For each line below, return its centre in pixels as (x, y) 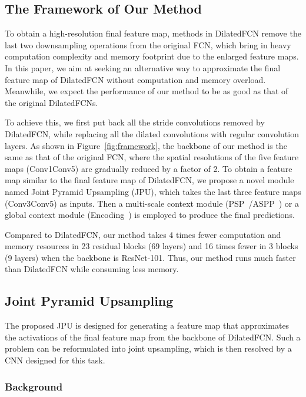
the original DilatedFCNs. (51, 102)
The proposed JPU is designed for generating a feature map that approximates (147, 325)
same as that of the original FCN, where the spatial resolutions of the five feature (152, 157)
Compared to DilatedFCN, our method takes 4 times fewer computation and (143, 234)
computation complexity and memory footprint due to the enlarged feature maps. (152, 56)
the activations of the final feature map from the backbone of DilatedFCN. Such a (153, 337)
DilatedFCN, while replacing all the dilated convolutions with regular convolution (152, 133)
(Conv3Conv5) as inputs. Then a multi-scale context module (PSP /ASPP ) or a (152, 203)
